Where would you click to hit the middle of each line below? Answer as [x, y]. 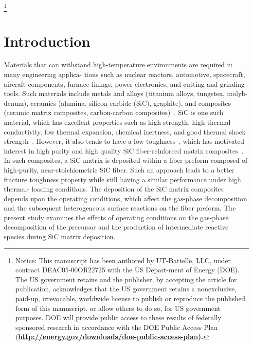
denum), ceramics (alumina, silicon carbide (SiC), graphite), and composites [117, 103]
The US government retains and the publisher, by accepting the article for [126, 279]
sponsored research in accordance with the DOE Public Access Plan [117, 327]
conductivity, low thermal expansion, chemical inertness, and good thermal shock [125, 131]
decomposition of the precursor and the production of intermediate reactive [116, 227]
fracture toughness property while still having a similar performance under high [123, 179]
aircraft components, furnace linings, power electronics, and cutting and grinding [124, 84]
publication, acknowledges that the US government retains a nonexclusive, [126, 289]
